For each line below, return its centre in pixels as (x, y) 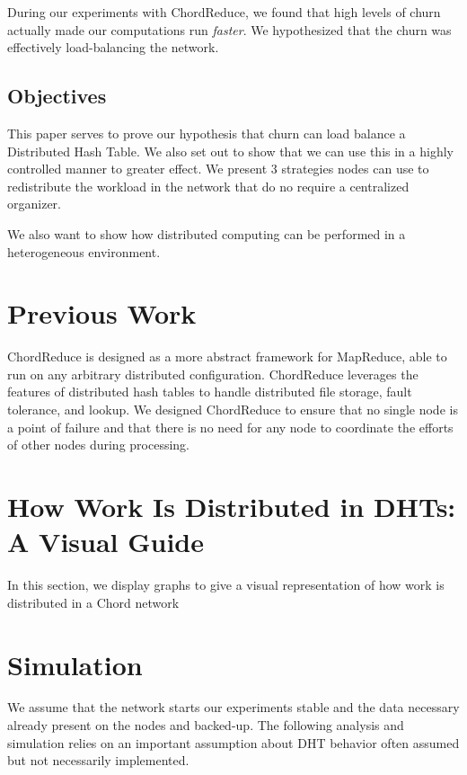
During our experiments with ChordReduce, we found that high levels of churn (224, 12)
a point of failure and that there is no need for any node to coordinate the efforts (230, 427)
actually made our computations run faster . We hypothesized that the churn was (229, 29)
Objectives (57, 96)
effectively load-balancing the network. (113, 47)
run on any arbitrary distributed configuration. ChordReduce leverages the (213, 374)
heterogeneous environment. (84, 251)
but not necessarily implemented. (98, 760)
